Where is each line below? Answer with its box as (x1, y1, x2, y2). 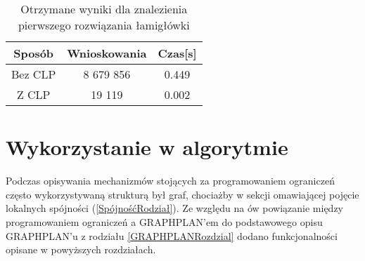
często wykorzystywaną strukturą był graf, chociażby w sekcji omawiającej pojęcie (6, 187, 359, 201)
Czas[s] (158, 45, 197, 61)
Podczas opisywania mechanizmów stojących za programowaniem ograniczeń (6, 173, 335, 188)
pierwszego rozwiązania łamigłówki (18, 17, 190, 33)
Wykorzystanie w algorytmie (6, 133, 288, 161)
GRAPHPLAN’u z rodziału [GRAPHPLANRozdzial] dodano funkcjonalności (6, 228, 338, 243)
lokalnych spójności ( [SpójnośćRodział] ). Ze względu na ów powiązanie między (6, 201, 343, 215)
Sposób (13, 45, 54, 61)
